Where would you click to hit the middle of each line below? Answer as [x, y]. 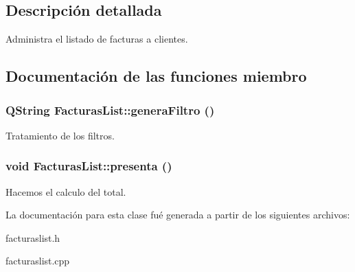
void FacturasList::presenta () [89, 166]
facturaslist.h [33, 237]
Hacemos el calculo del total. [66, 191]
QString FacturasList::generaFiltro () [110, 110]
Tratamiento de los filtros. [60, 135]
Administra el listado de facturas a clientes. [97, 39]
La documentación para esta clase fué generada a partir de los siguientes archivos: [178, 215]
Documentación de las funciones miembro [156, 76]
